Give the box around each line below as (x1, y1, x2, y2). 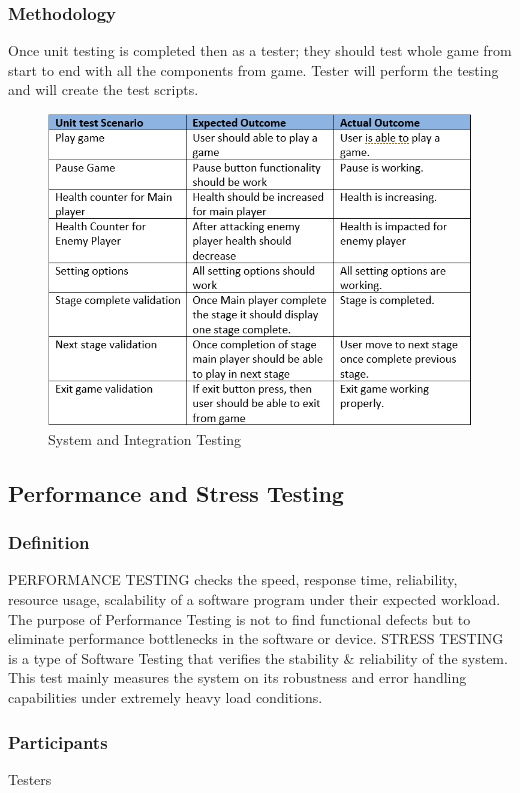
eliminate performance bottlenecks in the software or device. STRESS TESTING (8, 628, 504, 649)
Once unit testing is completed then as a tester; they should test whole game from (8, 40, 512, 61)
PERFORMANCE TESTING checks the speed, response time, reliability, (8, 569, 458, 590)
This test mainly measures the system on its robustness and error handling (8, 667, 467, 688)
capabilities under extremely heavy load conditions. (8, 687, 323, 707)
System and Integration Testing (48, 428, 242, 449)
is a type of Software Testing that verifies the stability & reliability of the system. (8, 647, 508, 668)
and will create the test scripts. (8, 79, 199, 100)
